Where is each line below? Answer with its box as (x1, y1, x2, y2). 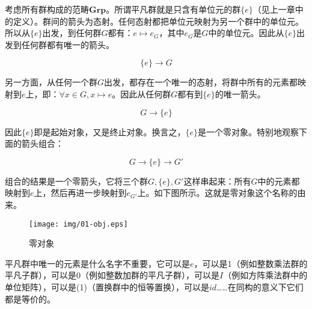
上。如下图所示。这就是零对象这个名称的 (137, 186, 298, 199)
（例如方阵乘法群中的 (223, 269, 308, 281)
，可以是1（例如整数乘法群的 (194, 257, 308, 269)
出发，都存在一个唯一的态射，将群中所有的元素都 (104, 76, 298, 88)
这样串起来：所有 (183, 174, 251, 187)
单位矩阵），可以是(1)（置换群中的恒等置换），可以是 (5, 280, 209, 293)
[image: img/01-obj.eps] (29, 219, 128, 228)
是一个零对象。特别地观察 (198, 125, 299, 138)
